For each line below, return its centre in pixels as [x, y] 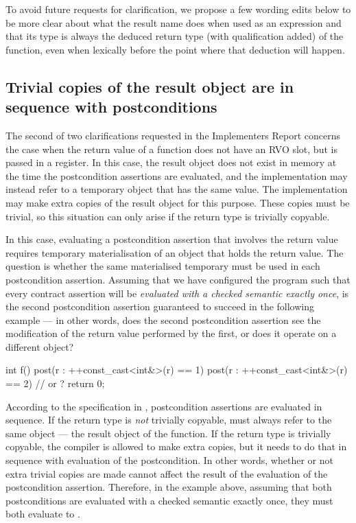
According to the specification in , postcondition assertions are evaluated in [164, 406]
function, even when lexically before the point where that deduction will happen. [175, 49]
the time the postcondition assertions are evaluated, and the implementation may [177, 175]
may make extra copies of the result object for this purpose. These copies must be [178, 202]
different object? [40, 346]
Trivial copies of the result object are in [150, 86]
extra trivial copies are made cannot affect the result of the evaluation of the [167, 473]
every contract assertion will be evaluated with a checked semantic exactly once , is [177, 293]
